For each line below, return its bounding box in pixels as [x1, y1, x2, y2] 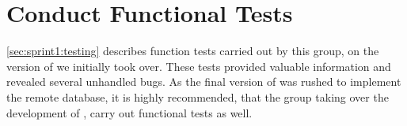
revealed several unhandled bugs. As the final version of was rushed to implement [6, 73, 401, 90]
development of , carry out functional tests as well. [6, 104, 253, 120]
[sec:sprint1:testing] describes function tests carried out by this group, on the [6, 43, 379, 59]
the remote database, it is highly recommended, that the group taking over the [6, 88, 389, 105]
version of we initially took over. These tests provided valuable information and [6, 57, 391, 74]
